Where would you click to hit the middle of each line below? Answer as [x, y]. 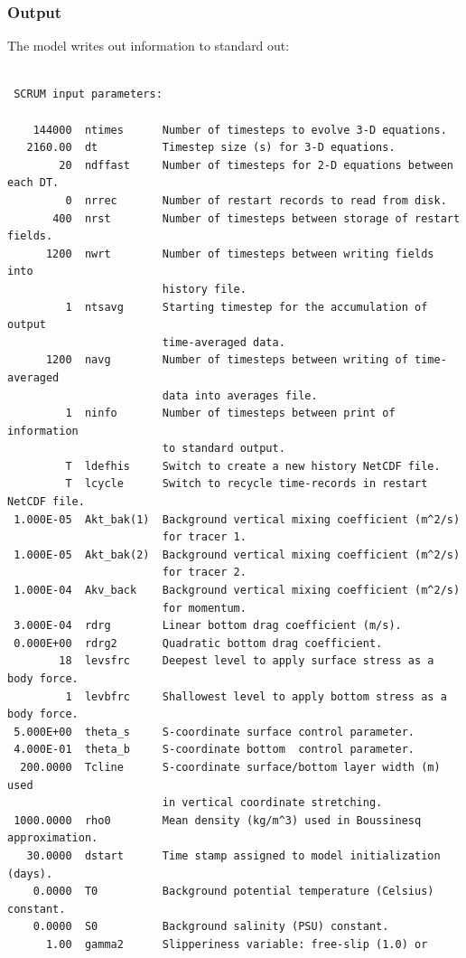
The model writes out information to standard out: [149, 46]
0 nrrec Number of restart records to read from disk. [256, 200]
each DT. [33, 183]
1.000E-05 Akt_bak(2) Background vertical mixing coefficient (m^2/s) [237, 554]
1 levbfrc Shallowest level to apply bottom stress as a [256, 696]
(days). [30, 873]
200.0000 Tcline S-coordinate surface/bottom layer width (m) [230, 767]
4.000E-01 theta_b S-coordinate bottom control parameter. [214, 750]
